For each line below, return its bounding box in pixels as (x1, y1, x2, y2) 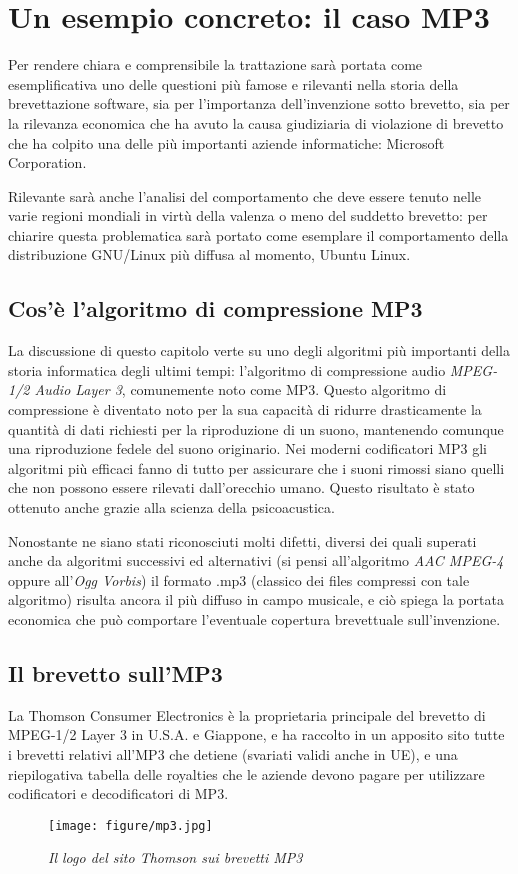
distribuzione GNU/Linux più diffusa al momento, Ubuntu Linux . (8, 244, 411, 265)
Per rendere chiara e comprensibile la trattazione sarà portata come (8, 54, 423, 75)
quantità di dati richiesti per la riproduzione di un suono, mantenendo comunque (8, 418, 504, 439)
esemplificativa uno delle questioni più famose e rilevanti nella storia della (8, 73, 459, 94)
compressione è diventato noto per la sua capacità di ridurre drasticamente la (8, 399, 482, 420)
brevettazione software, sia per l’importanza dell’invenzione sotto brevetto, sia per (8, 93, 510, 114)
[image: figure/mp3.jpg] (48, 818, 213, 833)
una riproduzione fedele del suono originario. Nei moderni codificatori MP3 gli (8, 438, 487, 459)
